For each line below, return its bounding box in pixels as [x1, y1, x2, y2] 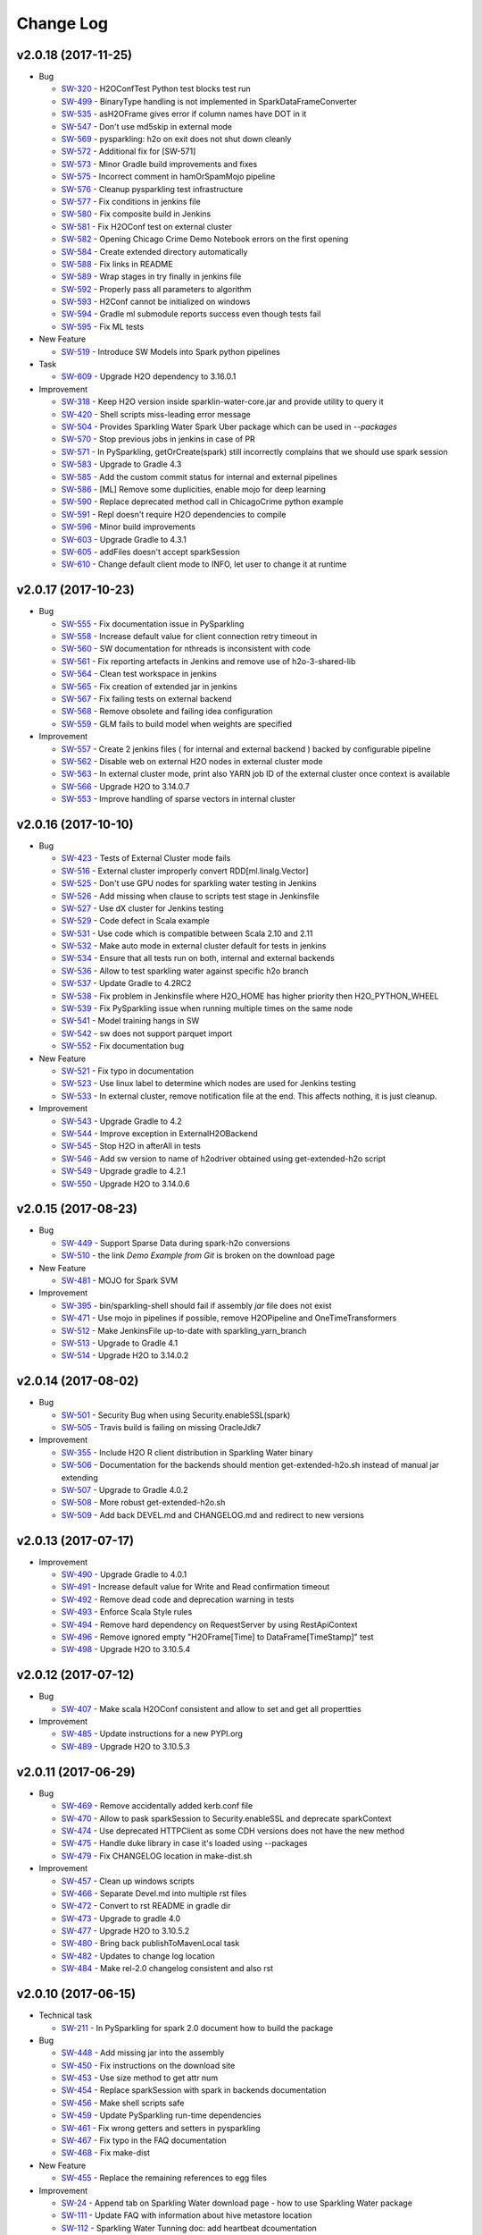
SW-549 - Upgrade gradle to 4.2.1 [61, 1166, 187, 1177]
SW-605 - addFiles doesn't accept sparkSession [61, 546, 240, 557]
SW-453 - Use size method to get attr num [61, 2072, 219, 2083]
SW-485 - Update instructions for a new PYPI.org [61, 1728, 243, 1739]
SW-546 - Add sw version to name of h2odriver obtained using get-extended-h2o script [61, 1153, 386, 1164]
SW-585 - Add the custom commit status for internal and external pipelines [61, 471, 338, 482]
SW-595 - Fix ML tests [61, 321, 145, 332]
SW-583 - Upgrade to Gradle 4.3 [61, 459, 182, 469]
